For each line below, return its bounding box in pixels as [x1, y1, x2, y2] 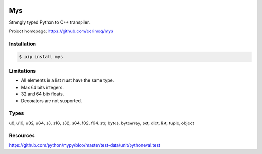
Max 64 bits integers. [21, 84, 64, 90]
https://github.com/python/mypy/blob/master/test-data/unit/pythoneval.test [9, 142, 160, 148]
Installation [9, 40, 36, 47]
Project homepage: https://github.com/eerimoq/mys [9, 28, 114, 34]
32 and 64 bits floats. [21, 91, 64, 97]
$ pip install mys [19, 54, 63, 60]
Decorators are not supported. [21, 98, 82, 104]
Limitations [9, 67, 36, 74]
